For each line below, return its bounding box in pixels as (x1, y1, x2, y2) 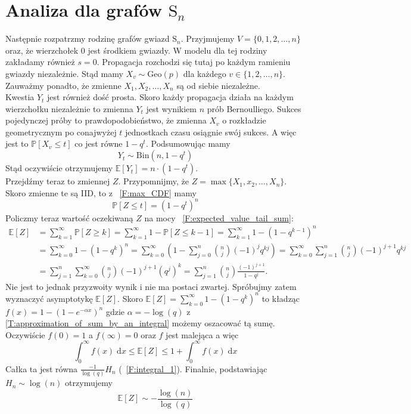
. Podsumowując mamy (145, 137, 231, 150)
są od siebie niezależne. (176, 79, 260, 91)
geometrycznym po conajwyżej (5, 125, 117, 138)
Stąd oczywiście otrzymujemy (5, 162, 113, 174)
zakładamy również (5, 55, 75, 68)
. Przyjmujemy (180, 32, 235, 45)
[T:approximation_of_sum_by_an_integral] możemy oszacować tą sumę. (5, 317, 275, 329)
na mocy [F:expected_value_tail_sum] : (144, 211, 294, 224)
